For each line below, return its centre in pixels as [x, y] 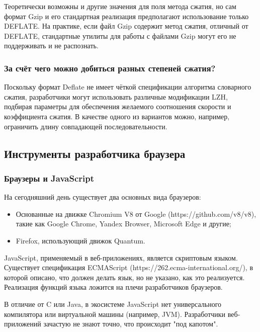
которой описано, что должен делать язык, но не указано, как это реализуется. [124, 277]
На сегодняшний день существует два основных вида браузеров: [103, 197]
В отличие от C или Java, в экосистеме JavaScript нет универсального [113, 304]
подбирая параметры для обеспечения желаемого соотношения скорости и [118, 106]
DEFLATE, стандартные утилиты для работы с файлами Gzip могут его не [120, 35]
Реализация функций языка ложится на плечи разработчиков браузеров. [113, 287]
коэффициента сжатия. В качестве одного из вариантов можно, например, [117, 116]
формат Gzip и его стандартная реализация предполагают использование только [126, 16]
